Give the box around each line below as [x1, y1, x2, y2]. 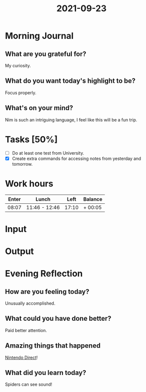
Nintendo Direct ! [5, 354, 38, 360]
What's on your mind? [5, 104, 74, 112]
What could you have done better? [5, 314, 112, 323]
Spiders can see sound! [5, 381, 52, 388]
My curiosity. [5, 63, 31, 68]
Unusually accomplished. [5, 300, 56, 306]
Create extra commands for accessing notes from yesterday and [12, 156, 142, 161]
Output [5, 246, 34, 256]
